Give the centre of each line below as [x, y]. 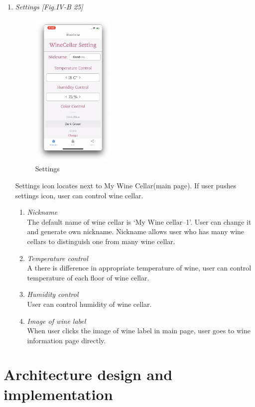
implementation [58, 394]
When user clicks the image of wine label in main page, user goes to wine [139, 331]
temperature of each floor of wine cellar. [88, 277]
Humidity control [53, 294]
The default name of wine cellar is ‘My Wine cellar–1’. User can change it [139, 221]
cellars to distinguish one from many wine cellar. [101, 241]
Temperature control [58, 258]
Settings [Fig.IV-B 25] [49, 6]
